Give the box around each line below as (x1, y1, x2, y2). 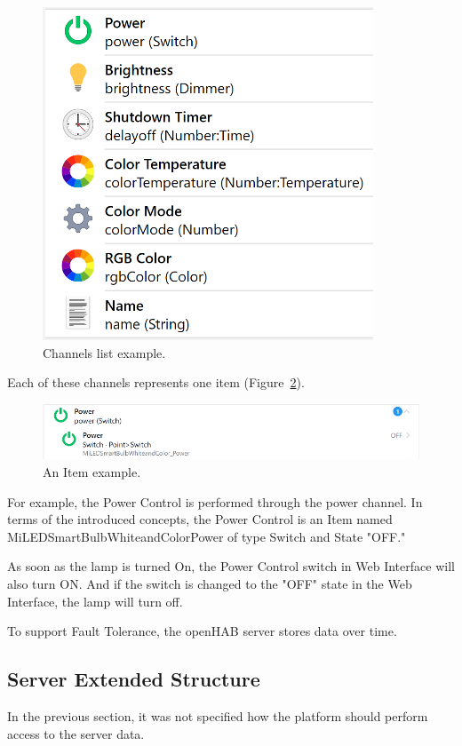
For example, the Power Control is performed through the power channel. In (7, 492, 423, 511)
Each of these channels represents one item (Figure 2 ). (7, 373, 305, 392)
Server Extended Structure (7, 665, 260, 693)
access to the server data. (7, 724, 145, 742)
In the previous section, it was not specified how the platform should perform (7, 707, 428, 725)
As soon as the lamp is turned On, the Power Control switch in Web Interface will (7, 557, 455, 575)
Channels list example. (43, 343, 166, 361)
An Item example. (43, 463, 141, 481)
